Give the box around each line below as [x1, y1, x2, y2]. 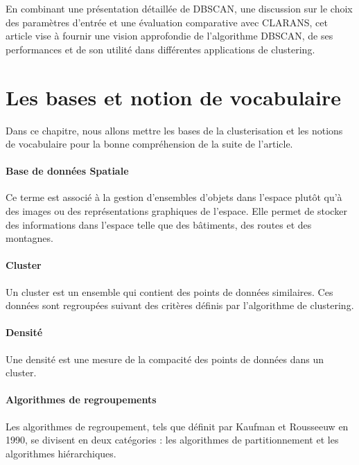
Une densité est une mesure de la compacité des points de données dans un [6, 351, 324, 366]
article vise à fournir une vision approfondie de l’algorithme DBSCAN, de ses [6, 28, 333, 43]
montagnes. [6, 231, 53, 245]
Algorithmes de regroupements [6, 392, 157, 407]
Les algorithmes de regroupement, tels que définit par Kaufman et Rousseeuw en [6, 419, 349, 433]
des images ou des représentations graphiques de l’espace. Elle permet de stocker [6, 204, 347, 218]
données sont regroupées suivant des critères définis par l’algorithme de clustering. [6, 298, 354, 313]
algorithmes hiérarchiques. [6, 446, 116, 460]
